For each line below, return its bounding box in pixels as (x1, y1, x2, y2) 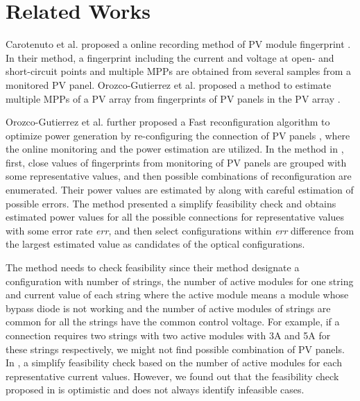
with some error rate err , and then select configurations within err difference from (6, 223, 354, 237)
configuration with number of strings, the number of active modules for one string (6, 273, 354, 288)
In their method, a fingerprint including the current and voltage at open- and (6, 50, 334, 65)
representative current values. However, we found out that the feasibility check (6, 368, 339, 383)
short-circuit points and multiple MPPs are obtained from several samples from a (6, 64, 352, 78)
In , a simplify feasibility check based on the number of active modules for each (6, 355, 342, 370)
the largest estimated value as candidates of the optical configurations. (6, 237, 305, 251)
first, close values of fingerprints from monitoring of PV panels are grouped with (6, 155, 347, 169)
